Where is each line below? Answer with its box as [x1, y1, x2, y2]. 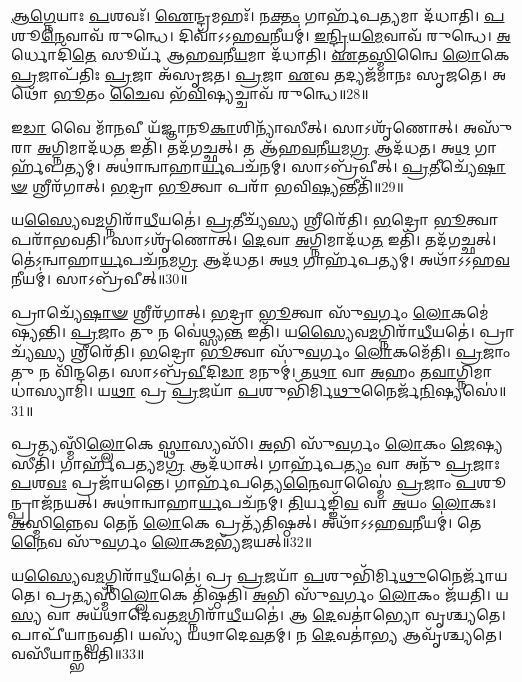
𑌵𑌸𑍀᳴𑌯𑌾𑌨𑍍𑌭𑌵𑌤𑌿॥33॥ [11, 643, 145, 664]
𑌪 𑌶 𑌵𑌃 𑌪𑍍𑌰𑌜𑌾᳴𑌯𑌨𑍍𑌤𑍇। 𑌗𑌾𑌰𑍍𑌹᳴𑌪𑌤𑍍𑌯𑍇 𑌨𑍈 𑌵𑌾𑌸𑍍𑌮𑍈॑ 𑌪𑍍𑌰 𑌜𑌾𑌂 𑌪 [11, 472, 477, 493]
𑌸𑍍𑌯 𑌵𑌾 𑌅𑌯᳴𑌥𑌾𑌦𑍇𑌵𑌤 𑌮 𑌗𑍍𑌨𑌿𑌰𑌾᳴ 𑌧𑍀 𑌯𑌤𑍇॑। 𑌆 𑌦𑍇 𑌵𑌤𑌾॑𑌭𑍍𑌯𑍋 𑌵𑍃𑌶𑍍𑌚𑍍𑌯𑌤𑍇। [11, 604, 506, 625]
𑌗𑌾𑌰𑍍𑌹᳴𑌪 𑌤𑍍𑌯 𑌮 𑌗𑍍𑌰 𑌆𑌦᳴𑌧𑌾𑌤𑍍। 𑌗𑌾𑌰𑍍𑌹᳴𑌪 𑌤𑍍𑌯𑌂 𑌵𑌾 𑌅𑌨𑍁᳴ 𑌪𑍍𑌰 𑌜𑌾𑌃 [60, 452, 500, 473]
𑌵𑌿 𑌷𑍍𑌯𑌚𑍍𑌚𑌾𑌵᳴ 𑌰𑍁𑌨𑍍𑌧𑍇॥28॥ [187, 83, 369, 104]
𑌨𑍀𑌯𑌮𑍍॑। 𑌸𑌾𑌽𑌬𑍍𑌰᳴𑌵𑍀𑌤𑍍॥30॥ [11, 268, 188, 289]
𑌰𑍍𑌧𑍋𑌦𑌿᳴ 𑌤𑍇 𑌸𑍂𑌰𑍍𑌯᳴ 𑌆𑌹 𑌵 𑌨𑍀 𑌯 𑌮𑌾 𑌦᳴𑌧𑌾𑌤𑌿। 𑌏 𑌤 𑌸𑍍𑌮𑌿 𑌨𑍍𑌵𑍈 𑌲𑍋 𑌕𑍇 [11, 44, 510, 65]
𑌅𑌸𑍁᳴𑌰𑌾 [462, 116, 513, 137]
